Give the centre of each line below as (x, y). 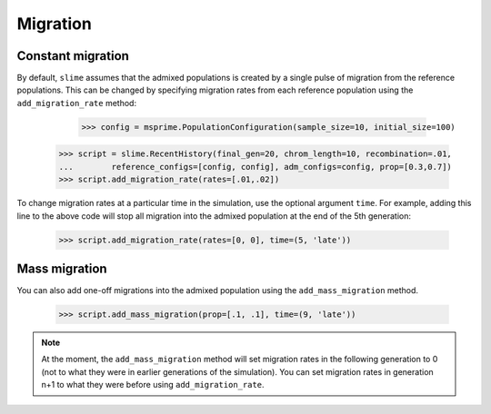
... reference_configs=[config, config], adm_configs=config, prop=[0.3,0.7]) (255, 167)
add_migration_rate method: (76, 103)
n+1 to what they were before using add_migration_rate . (153, 385)
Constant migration (73, 56)
